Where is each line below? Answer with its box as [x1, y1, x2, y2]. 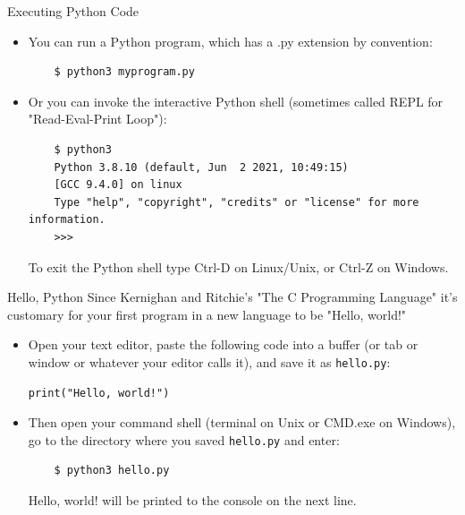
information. [28, 213, 106, 227]
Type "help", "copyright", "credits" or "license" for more [54, 195, 419, 209]
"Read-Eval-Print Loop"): [28, 109, 167, 128]
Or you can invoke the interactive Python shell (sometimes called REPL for [28, 91, 444, 110]
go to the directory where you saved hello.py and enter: [28, 430, 340, 449]
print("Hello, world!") [28, 386, 170, 399]
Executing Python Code [7, 2, 139, 20]
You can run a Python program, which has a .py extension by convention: [28, 31, 433, 50]
